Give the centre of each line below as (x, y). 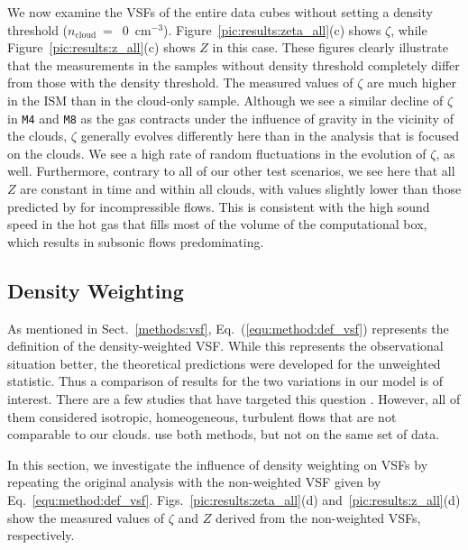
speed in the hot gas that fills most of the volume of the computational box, (217, 224)
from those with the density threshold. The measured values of (180, 82)
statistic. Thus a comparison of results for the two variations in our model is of (225, 381)
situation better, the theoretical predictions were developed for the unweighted (224, 363)
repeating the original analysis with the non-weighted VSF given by (194, 482)
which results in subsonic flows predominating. (136, 241)
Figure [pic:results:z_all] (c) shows (101, 47)
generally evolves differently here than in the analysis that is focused (270, 136)
